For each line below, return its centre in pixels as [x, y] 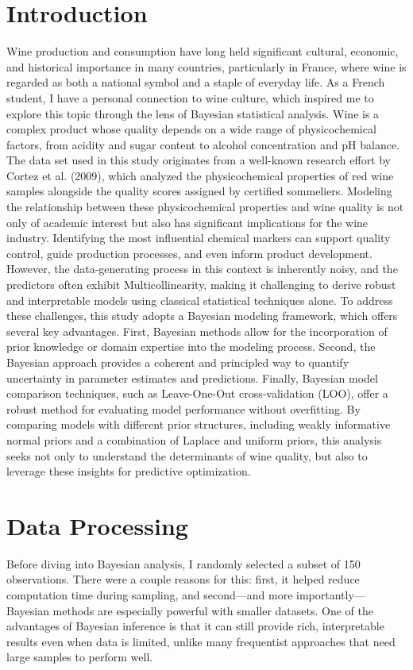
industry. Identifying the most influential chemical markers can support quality [199, 238]
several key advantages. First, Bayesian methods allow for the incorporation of [197, 331]
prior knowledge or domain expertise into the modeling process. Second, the [191, 347]
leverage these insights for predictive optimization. [129, 471]
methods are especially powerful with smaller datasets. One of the [213, 610]
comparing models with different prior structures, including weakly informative [199, 424]
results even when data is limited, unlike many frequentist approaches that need [201, 641]
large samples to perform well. [80, 657]
